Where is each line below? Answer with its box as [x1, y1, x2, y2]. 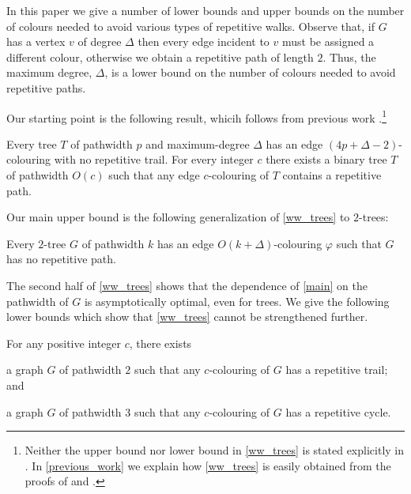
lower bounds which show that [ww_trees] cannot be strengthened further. [6, 308, 368, 325]
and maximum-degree [145, 135, 250, 152]
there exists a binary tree [266, 151, 387, 168]
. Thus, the [322, 48, 376, 65]
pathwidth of [6, 292, 69, 309]
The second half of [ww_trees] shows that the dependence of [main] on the [6, 277, 368, 293]
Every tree [6, 135, 57, 152]
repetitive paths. [6, 79, 86, 96]
